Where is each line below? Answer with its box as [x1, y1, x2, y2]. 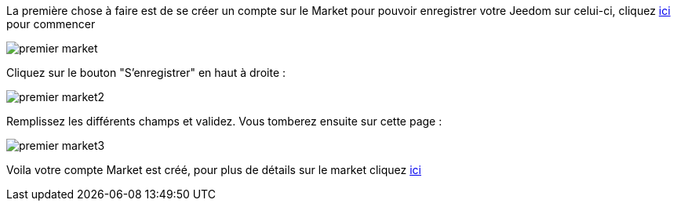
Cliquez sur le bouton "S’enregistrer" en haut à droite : [6, 66, 286, 79]
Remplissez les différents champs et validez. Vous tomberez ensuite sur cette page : [6, 114, 442, 128]
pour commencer [6, 17, 96, 31]
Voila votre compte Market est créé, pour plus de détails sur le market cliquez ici [6, 163, 421, 176]
